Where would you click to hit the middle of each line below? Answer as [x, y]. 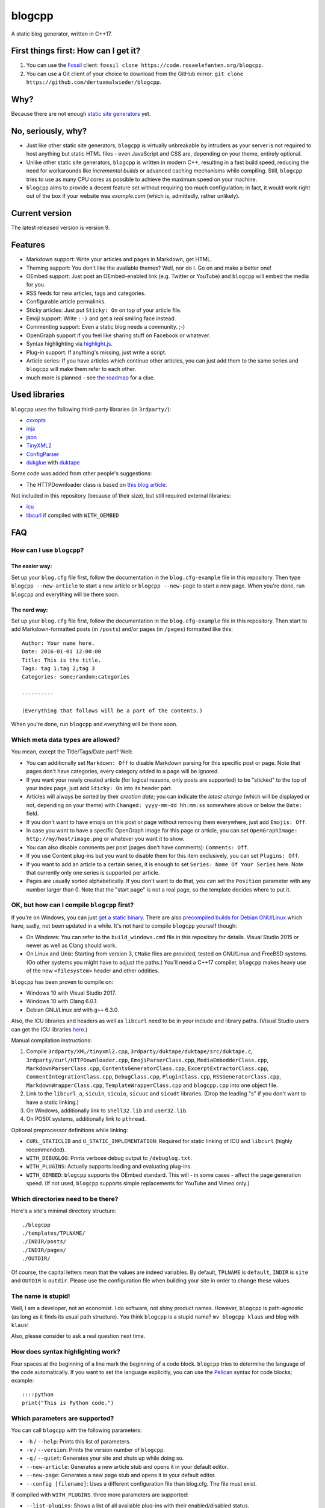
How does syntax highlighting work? [66, 1352]
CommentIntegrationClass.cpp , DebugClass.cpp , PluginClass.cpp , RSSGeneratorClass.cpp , [154, 1077]
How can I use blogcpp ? [48, 550]
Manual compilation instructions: [51, 1040]
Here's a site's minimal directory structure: [64, 1211]
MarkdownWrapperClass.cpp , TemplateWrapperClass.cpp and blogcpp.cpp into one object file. [152, 1085]
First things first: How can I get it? [76, 51]
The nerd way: [29, 610]
